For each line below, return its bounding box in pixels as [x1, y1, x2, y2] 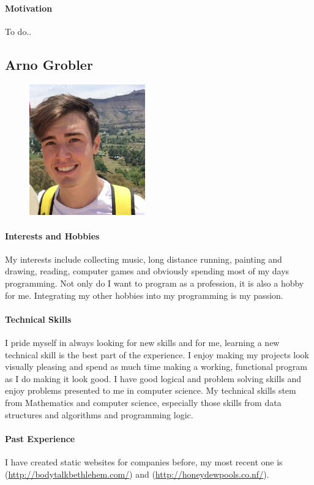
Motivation [5, 1, 53, 14]
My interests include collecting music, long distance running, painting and [5, 252, 282, 265]
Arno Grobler [5, 55, 93, 73]
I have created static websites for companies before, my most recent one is [5, 455, 283, 468]
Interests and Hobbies [5, 229, 100, 242]
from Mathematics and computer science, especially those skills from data [5, 396, 282, 408]
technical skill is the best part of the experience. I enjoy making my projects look [5, 348, 310, 361]
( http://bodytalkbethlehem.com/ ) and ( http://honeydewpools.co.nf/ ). [5, 467, 269, 480]
